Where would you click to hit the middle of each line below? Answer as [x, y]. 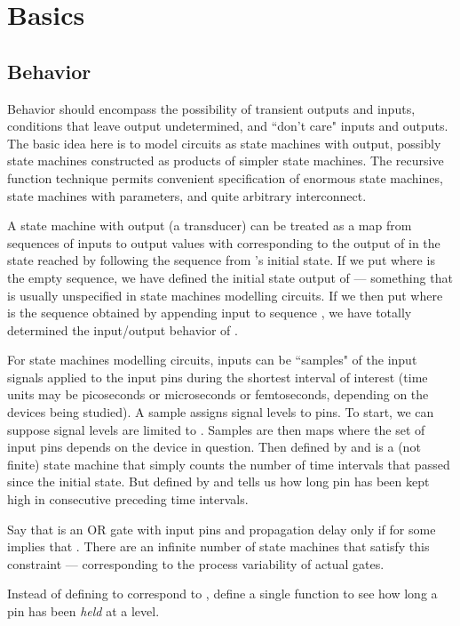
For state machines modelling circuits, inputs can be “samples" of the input [212, 360]
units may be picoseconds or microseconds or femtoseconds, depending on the [218, 394]
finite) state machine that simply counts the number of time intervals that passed [229, 464]
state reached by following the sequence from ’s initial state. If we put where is [221, 260]
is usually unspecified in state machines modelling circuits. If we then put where [225, 295]
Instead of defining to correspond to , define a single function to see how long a [222, 594]
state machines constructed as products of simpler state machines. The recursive [226, 161]
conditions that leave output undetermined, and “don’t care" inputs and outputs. [228, 126]
